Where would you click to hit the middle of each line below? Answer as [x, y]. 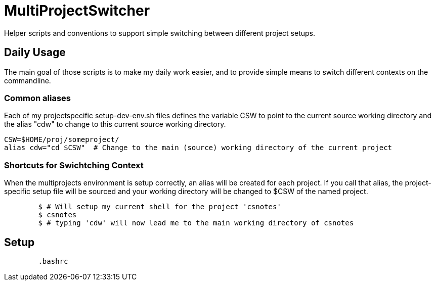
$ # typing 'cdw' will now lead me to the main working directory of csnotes [196, 223]
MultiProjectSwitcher [77, 11]
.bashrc [53, 261]
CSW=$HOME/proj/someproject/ [62, 140]
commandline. [28, 80]
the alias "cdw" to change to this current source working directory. [115, 124]
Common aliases [38, 98]
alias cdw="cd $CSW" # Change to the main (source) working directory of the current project [198, 148]
